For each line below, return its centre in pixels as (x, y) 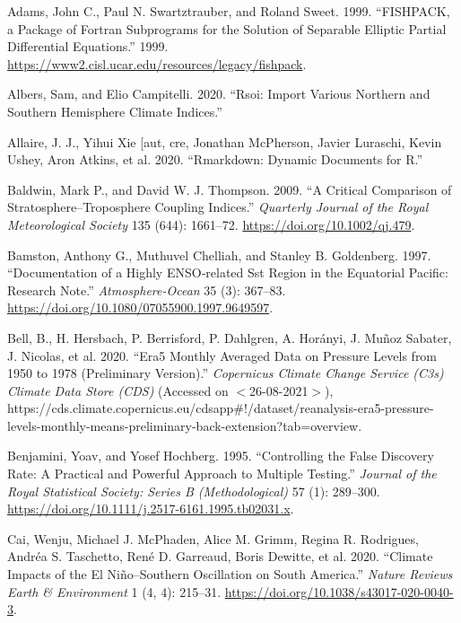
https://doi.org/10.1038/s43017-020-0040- (339, 591)
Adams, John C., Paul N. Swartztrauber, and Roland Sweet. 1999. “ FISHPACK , (229, 11)
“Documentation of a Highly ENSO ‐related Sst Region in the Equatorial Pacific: (228, 272)
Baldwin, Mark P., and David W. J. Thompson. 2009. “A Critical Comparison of (230, 189)
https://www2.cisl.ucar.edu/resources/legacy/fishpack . (157, 63)
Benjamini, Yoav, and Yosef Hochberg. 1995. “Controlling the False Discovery (221, 456)
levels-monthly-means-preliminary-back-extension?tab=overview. (185, 425)
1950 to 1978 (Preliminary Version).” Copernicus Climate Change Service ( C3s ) (226, 373)
